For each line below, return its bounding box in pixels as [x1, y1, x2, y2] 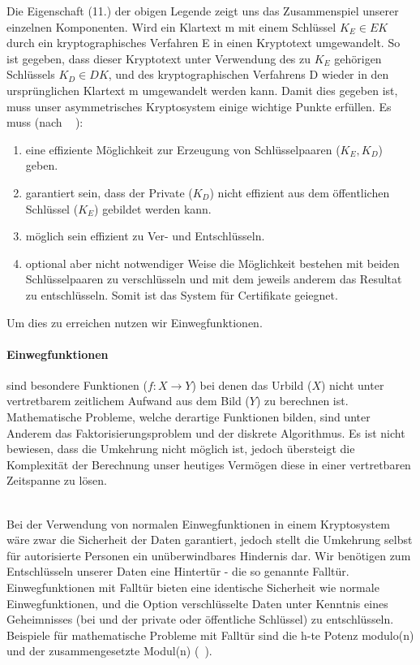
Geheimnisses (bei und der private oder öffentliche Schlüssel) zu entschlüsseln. [6, 611, 394, 628]
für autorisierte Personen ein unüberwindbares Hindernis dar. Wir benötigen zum [6, 546, 411, 564]
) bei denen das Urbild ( [191, 376, 312, 393]
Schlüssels [6, 66, 55, 83]
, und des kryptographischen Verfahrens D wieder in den [108, 66, 389, 83]
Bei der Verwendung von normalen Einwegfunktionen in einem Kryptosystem [6, 515, 390, 532]
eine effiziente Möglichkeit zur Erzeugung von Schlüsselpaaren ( [25, 140, 341, 158]
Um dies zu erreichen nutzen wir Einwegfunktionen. [6, 313, 263, 330]
